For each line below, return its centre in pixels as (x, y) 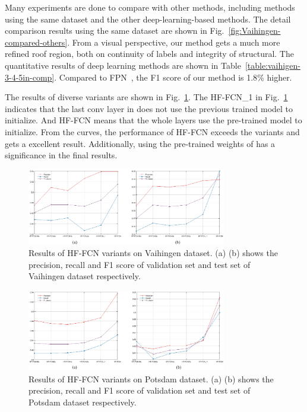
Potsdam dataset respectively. (83, 402)
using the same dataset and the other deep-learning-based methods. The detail (148, 19)
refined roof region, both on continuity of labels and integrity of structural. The (149, 54)
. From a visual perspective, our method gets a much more (174, 42)
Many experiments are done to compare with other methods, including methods (150, 7)
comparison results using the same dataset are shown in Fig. (115, 31)
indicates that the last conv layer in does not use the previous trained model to (149, 108)
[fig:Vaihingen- (254, 31)
